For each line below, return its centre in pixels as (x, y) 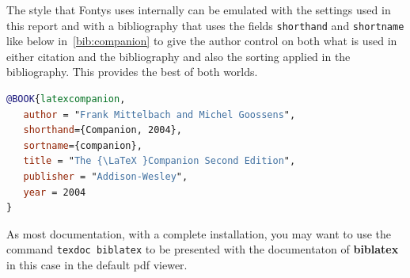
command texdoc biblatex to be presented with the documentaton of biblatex (203, 249)
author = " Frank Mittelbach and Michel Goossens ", (159, 114)
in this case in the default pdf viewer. (97, 265)
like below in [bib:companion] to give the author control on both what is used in (202, 41)
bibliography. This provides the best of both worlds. (132, 72)
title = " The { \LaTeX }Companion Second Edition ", (159, 161)
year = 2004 (55, 192)
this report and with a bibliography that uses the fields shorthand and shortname (205, 25)
